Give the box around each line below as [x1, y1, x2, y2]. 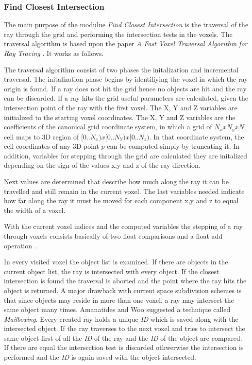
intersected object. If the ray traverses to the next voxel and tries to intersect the [4, 323, 245, 333]
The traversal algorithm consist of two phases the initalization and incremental [4, 64, 239, 74]
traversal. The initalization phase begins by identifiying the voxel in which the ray [4, 74, 248, 84]
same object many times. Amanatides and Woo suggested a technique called [4, 304, 231, 314]
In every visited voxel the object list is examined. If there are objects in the [4, 257, 228, 267]
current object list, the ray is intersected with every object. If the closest [4, 266, 219, 276]
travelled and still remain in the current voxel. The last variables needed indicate [4, 186, 245, 196]
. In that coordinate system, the [149, 131, 244, 141]
